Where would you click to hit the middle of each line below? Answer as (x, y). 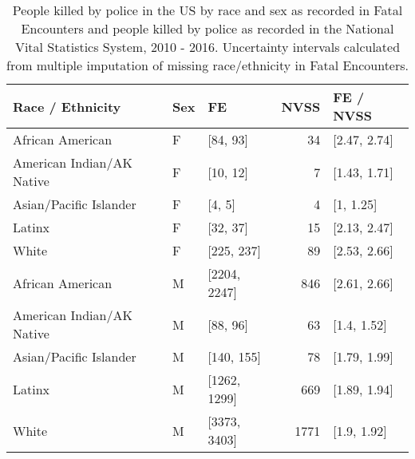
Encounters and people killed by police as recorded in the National (207, 28)
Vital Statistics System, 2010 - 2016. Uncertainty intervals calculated (207, 47)
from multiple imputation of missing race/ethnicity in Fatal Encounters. (208, 65)
